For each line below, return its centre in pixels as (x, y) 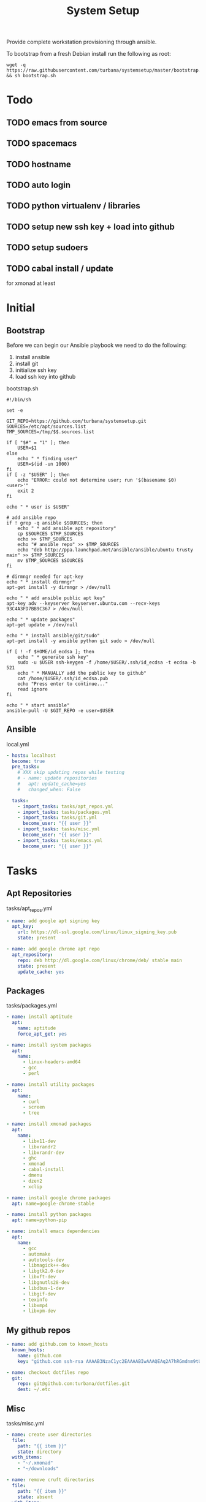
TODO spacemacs (42, 144)
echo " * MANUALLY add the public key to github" (82, 673)
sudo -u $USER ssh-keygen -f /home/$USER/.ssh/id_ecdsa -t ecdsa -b (107, 662)
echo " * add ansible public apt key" (56, 598)
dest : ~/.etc (34, 1390)
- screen (34, 1107)
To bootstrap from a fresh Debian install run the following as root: (89, 54)
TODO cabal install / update (60, 268)
